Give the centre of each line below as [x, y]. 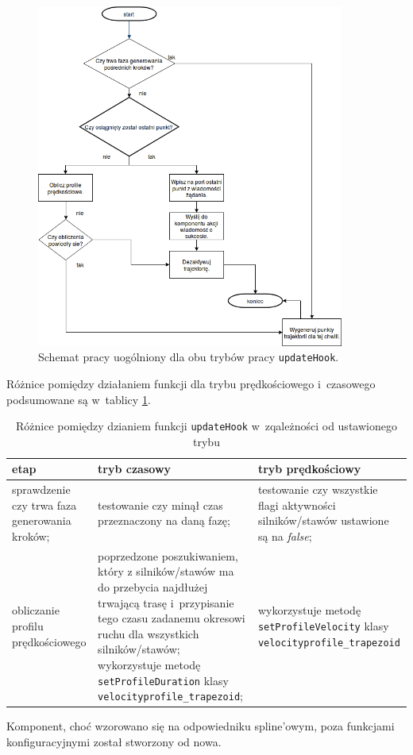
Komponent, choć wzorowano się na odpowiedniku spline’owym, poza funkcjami [201, 726]
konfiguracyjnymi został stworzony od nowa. [114, 741]
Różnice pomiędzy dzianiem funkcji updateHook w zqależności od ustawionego [206, 426]
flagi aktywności [297, 505]
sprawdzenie [41, 489]
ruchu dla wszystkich [149, 633]
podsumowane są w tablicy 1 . [79, 399]
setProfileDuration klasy [163, 680]
